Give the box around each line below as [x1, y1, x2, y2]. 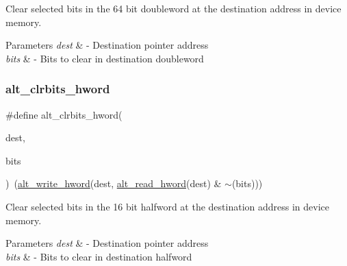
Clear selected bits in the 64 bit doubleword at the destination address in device [5, 1, 342, 15]
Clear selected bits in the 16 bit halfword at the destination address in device [5, 199, 329, 213]
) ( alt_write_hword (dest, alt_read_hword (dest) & [5, 176, 222, 191]
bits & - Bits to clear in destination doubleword [5, 51, 204, 65]
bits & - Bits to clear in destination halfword [5, 249, 192, 263]
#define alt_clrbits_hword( [5, 107, 123, 121]
